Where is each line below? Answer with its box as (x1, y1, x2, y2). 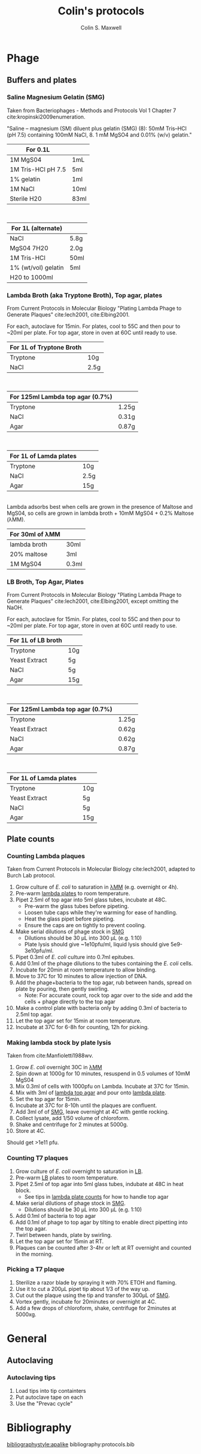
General (7, 1332, 47, 1345)
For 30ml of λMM (10, 530, 60, 538)
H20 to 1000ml (10, 273, 53, 281)
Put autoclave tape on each (15, 1393, 83, 1401)
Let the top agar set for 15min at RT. (15, 1238, 104, 1245)
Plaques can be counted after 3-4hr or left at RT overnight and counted (15, 1244, 192, 1251)
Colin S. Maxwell (80, 24, 122, 31)
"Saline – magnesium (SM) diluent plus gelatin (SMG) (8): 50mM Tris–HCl (7, 125, 187, 132)
